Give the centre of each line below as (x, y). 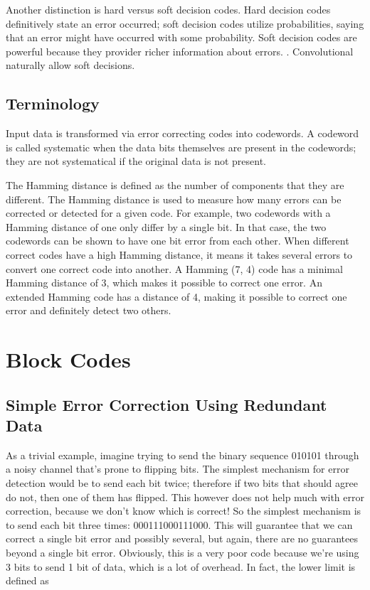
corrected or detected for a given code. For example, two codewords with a (168, 213)
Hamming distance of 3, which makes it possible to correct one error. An (164, 283)
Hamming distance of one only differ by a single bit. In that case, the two (166, 226)
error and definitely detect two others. (89, 310)
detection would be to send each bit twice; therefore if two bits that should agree (182, 483)
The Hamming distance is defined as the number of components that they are (175, 184)
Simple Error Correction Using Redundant (166, 404)
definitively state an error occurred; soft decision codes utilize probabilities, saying (185, 23)
